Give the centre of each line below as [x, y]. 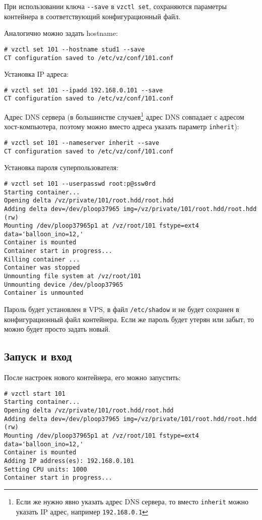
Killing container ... [42, 259]
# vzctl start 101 [35, 394]
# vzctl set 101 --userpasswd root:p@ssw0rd [80, 184]
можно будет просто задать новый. [57, 329]
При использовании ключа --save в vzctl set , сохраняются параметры [115, 6]
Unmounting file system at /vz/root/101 [73, 276]
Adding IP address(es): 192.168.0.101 [69, 461]
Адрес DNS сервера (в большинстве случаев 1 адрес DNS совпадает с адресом [124, 116]
